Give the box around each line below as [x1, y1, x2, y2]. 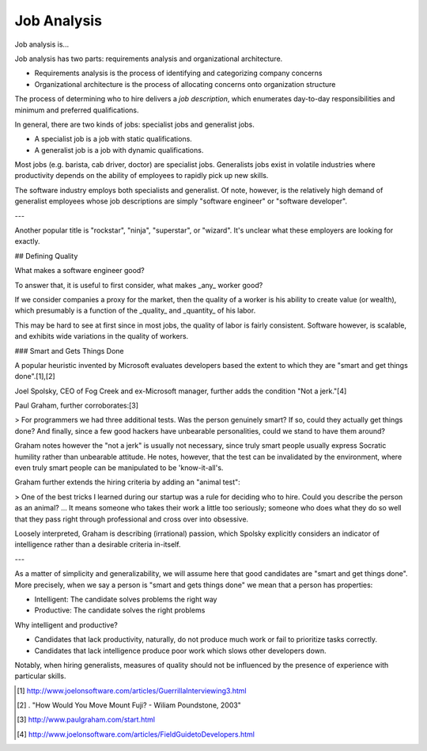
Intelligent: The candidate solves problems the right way [34, 594, 217, 604]
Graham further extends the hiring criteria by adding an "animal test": [14, 477, 240, 487]
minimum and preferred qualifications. [14, 105, 139, 115]
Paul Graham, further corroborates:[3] [14, 400, 138, 411]
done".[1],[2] [14, 372, 55, 381]
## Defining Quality [14, 251, 78, 260]
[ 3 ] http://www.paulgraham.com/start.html [17, 715, 156, 724]
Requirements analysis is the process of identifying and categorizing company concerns [34, 68, 323, 78]
